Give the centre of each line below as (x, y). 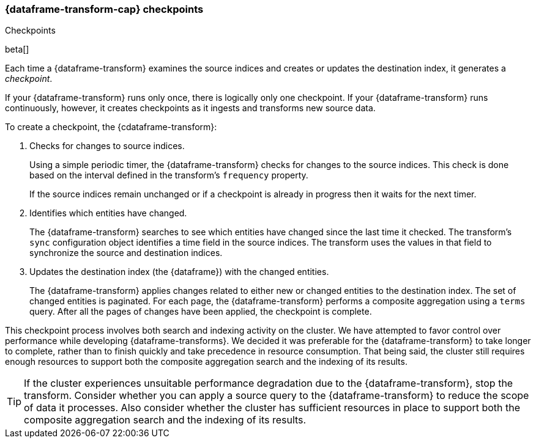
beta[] (17, 49)
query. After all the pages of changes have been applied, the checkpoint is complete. (201, 312)
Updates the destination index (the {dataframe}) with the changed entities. (179, 272)
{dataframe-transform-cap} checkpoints (104, 9)
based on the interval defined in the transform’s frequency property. (169, 175)
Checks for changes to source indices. (107, 146)
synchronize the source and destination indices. (126, 253)
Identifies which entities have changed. (108, 213)
